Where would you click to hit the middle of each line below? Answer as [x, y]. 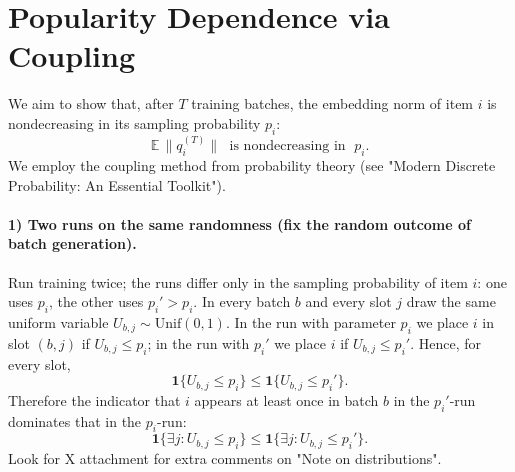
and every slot [348, 301]
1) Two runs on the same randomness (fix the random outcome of [239, 223]
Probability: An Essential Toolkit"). [117, 184]
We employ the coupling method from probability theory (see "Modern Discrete [252, 164]
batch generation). [72, 243]
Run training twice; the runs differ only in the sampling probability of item [238, 281]
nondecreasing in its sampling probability [134, 122]
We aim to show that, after [91, 103]
